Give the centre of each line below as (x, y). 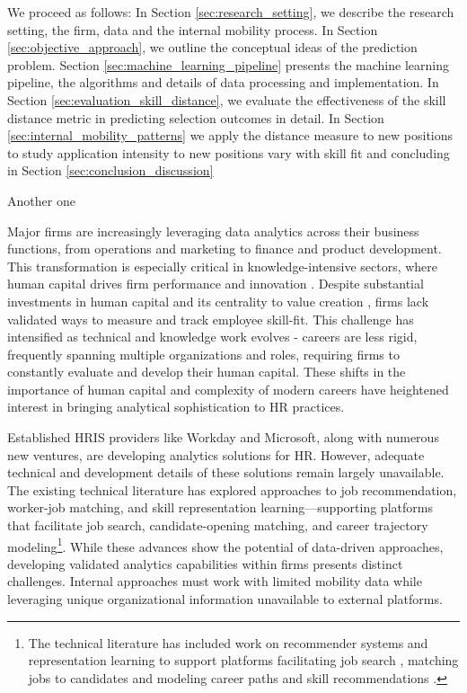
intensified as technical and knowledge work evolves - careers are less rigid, (212, 337)
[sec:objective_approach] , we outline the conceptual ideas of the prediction (212, 47)
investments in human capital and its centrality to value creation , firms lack (218, 301)
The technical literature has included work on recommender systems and (228, 642)
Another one (41, 200)
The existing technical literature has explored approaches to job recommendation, (232, 489)
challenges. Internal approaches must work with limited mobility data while (215, 581)
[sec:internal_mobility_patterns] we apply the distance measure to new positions (230, 135)
